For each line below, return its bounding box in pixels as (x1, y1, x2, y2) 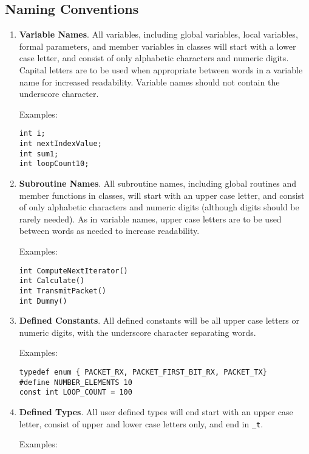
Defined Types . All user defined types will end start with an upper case (19, 405, 293, 418)
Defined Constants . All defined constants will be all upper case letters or (19, 314, 300, 327)
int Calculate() (19, 276, 85, 285)
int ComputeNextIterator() (19, 266, 128, 275)
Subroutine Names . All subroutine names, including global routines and (19, 176, 297, 189)
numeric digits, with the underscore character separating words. (19, 325, 256, 338)
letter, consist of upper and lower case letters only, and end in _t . (19, 417, 263, 430)
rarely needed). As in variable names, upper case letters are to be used (19, 212, 282, 225)
